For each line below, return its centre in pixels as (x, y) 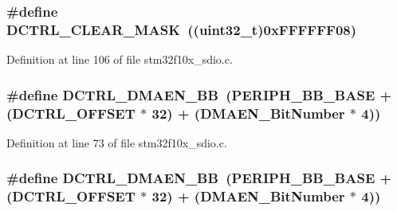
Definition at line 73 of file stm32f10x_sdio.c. (117, 142)
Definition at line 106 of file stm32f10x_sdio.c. (120, 59)
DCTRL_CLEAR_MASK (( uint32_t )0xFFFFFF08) (182, 29)
